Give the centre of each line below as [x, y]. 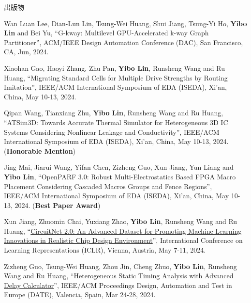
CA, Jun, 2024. [26, 52]
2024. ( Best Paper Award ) [58, 205]
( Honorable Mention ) [40, 151]
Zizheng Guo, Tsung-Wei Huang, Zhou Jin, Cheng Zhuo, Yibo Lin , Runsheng [120, 266]
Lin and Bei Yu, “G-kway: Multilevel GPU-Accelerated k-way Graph [106, 33]
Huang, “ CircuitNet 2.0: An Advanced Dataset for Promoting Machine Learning [123, 231]
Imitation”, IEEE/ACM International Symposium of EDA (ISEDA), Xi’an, [115, 87]
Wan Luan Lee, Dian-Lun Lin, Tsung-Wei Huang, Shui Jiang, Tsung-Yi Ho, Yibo [125, 23]
